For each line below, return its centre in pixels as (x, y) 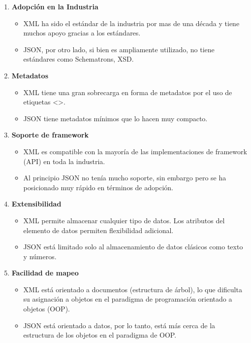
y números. (40, 256)
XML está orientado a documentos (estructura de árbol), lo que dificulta (133, 289)
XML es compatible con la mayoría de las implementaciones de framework (135, 151)
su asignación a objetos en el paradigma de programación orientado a (128, 299)
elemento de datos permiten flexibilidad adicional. (98, 230)
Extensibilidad (36, 204)
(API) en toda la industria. (64, 161)
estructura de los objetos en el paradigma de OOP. (100, 335)
